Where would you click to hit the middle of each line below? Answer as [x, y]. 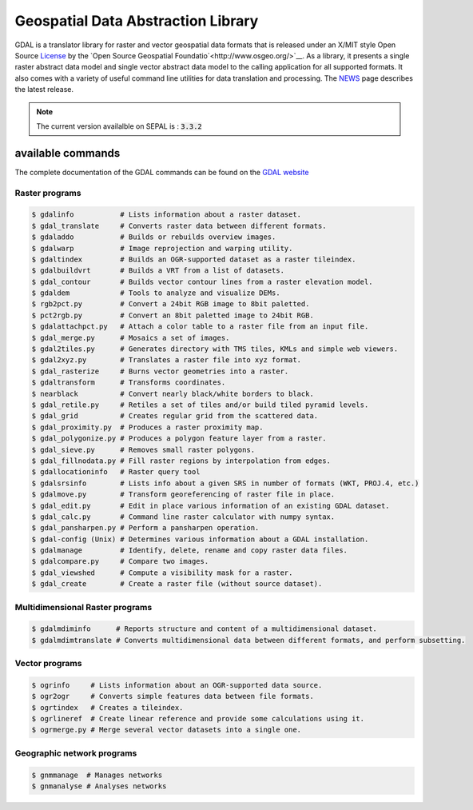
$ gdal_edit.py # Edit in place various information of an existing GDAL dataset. [211, 505]
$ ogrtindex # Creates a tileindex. [107, 707]
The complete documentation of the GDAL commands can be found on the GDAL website [162, 172]
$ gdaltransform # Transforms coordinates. [129, 383]
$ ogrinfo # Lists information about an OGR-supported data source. [177, 685]
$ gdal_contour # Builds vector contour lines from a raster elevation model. [202, 281]
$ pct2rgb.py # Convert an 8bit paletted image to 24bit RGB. [173, 315]
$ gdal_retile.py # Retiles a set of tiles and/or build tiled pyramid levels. [200, 405]
